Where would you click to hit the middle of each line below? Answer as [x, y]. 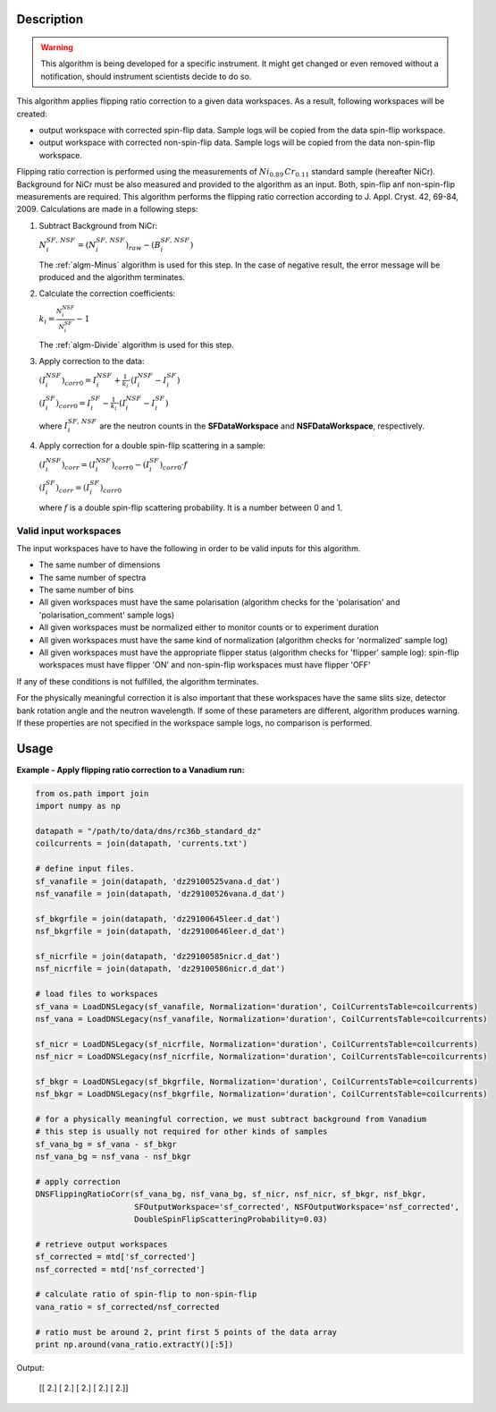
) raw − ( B [143, 246]
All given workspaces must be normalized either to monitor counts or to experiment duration [209, 627]
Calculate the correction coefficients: [107, 293]
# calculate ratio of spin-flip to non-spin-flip [146, 1294]
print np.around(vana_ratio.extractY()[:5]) [135, 1345]
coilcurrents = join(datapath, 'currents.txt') [141, 844]
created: [32, 114]
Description [50, 19]
